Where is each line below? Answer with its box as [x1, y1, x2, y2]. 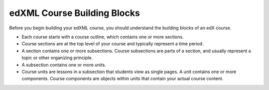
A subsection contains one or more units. [21, 62, 107, 68]
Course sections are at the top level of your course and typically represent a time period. [21, 41, 204, 47]
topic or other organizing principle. [21, 55, 93, 61]
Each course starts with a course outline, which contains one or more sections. [21, 34, 184, 40]
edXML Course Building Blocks [9, 7, 140, 18]
